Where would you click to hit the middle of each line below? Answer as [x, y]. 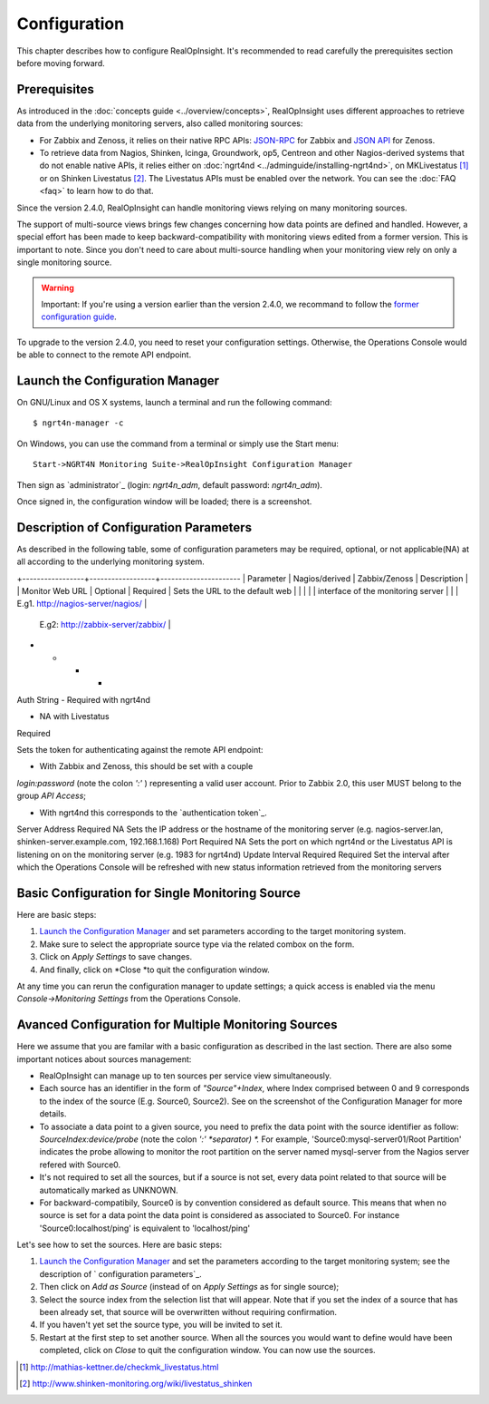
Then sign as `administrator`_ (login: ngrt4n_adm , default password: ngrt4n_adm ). [170, 484]
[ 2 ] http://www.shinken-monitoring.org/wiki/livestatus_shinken [136, 1383]
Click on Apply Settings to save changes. [116, 957]
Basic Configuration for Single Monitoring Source [158, 893]
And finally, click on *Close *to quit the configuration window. [155, 970]
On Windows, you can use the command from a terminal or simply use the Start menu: [178, 444]
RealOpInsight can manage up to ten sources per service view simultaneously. [186, 1076]
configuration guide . [79, 317]
